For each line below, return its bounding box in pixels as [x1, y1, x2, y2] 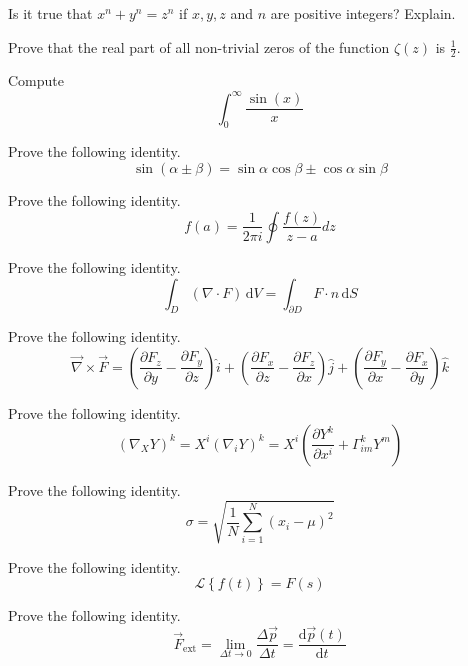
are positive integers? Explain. [270, 3, 456, 23]
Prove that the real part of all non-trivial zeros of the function [8, 36, 390, 57]
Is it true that [8, 3, 93, 23]
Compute [8, 70, 64, 91]
